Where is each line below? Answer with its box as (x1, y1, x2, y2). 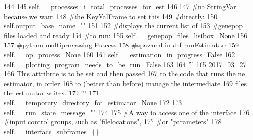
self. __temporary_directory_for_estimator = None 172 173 (4, 97, 182, 107)
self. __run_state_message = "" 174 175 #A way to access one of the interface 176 (4, 107, 250, 117)
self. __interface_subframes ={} (4, 126, 99, 136)
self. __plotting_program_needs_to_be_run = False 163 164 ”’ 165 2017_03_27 (4, 59, 247, 69)
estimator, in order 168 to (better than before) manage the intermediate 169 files (4, 78, 247, 88)
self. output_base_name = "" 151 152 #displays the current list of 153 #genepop (4, 21, 243, 31)
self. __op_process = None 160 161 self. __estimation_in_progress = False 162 (4, 49, 235, 59)
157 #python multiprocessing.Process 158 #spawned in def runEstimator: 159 (4, 40, 239, 50)
